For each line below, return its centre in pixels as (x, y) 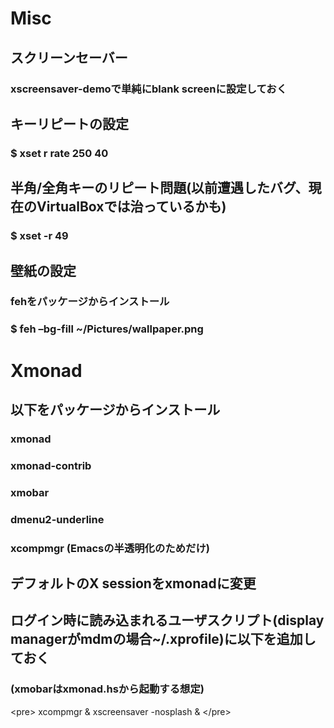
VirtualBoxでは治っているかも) (131, 207)
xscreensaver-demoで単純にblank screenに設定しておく (149, 89)
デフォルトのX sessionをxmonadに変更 (133, 583)
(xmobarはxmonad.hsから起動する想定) (107, 689)
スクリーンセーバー (69, 57)
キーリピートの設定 (69, 123)
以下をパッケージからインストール (115, 409)
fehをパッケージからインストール (90, 302)
